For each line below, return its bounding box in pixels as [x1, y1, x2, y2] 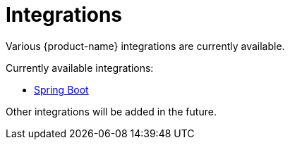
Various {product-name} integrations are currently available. [6, 39, 285, 52]
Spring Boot [34, 83, 89, 96]
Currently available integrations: [6, 61, 154, 74]
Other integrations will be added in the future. [6, 105, 217, 118]
